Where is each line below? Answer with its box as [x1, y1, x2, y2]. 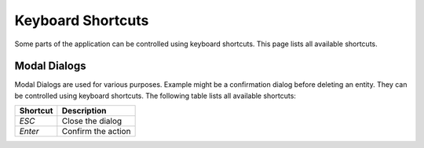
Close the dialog [61, 116, 122, 127]
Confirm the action [61, 126, 131, 137]
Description [61, 106, 107, 117]
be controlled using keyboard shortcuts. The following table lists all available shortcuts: [14, 91, 296, 100]
